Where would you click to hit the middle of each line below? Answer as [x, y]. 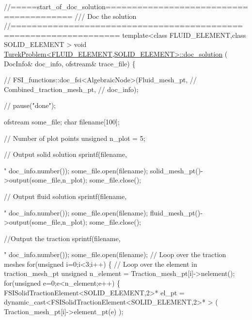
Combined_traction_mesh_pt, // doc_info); [71, 89]
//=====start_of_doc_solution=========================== [126, 6]
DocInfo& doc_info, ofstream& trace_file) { [70, 63]
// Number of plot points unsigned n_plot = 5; [75, 138]
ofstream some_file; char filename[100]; [62, 121]
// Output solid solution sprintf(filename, [65, 154]
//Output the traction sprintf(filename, [62, 238]
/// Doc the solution [106, 16]
